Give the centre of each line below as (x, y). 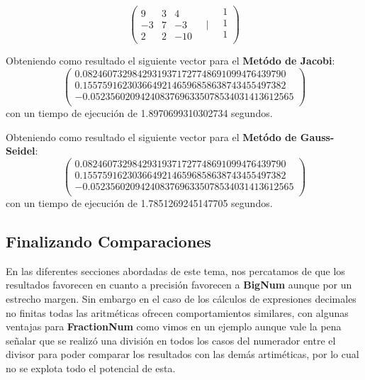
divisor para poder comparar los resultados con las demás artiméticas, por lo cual (182, 354)
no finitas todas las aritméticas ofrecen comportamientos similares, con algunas (177, 312)
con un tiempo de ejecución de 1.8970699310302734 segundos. (139, 112)
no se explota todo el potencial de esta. (91, 368)
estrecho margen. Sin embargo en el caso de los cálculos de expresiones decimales (181, 298)
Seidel (21, 151)
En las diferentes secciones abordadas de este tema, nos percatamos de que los (175, 270)
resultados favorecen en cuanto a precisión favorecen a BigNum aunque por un (179, 285)
